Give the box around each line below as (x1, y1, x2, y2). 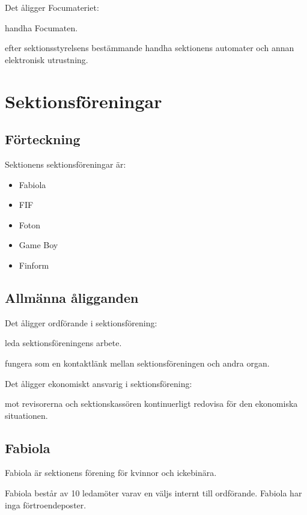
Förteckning (5, 130, 81, 148)
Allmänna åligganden (5, 288, 139, 306)
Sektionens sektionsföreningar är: (5, 157, 126, 170)
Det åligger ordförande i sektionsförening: (5, 316, 157, 329)
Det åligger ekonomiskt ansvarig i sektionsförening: (5, 377, 192, 389)
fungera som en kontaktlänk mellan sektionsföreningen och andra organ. (5, 356, 270, 369)
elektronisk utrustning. (5, 53, 88, 66)
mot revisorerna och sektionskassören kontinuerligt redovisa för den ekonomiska (5, 397, 298, 410)
